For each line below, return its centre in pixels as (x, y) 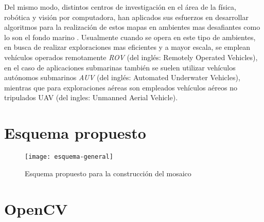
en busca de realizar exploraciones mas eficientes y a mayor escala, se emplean (127, 47)
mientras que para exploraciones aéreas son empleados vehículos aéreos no (121, 87)
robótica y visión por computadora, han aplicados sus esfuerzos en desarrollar (126, 17)
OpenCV (36, 208)
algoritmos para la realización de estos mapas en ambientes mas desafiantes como (132, 27)
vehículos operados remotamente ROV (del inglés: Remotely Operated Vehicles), (131, 57)
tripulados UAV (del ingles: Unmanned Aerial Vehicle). (91, 97)
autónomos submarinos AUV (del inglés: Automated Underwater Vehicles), (122, 77)
